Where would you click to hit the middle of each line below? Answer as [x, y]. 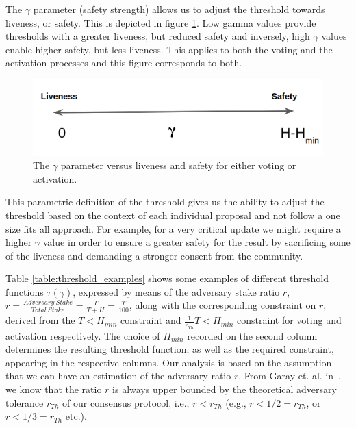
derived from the [40, 320]
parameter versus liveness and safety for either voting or [178, 165]
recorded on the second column [252, 335]
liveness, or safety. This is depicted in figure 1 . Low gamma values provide [161, 22]
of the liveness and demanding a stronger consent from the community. [154, 255]
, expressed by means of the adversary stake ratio [176, 291]
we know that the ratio [54, 389]
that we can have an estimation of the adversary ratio [118, 376]
